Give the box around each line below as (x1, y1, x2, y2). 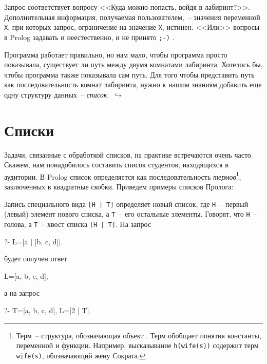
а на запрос (4, 288, 40, 298)
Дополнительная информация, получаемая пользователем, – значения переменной (4, 11, 260, 22)
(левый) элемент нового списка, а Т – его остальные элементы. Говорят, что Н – (4, 208, 257, 219)
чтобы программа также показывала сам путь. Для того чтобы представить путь (4, 69, 255, 80)
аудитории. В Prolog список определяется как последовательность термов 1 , (4, 169, 241, 182)
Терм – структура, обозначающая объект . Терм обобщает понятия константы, (16, 330, 261, 340)
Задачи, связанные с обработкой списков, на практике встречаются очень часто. (4, 149, 253, 160)
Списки (4, 119, 54, 140)
